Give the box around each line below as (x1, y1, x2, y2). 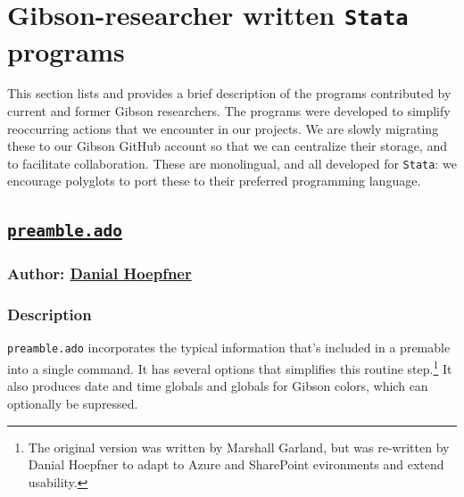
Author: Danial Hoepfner (7, 262, 192, 285)
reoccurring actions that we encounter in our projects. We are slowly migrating (7, 119, 439, 137)
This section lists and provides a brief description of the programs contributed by (7, 84, 452, 103)
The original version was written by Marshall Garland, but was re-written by (28, 437, 450, 456)
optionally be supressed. (7, 393, 138, 412)
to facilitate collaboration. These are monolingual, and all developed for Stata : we (7, 153, 457, 172)
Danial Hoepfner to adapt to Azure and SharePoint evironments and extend (28, 455, 444, 474)
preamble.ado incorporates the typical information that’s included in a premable (7, 338, 451, 357)
